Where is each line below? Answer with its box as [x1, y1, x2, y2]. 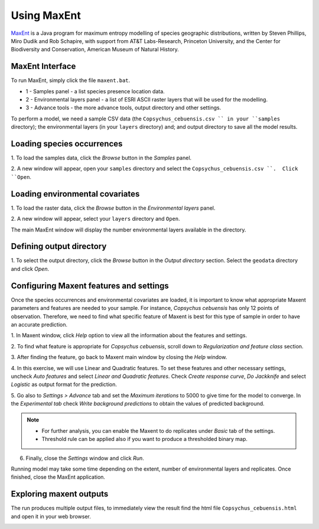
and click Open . [11, 265, 50, 272]
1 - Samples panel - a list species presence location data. [25, 87, 165, 94]
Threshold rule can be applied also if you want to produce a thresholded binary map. [41, 436, 248, 443]
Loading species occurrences [11, 139, 123, 149]
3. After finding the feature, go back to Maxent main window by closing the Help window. [11, 354, 227, 361]
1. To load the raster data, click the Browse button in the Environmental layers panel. [11, 204, 216, 211]
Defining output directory [11, 241, 107, 252]
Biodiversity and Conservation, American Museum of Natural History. [11, 46, 180, 53]
